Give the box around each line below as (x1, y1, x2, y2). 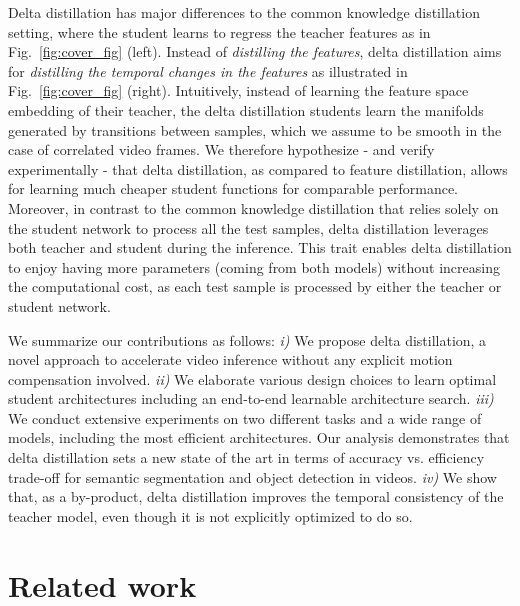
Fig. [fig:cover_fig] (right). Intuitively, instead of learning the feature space (8, 80, 469, 101)
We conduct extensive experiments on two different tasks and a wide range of (8, 407, 482, 428)
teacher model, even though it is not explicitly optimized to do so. (8, 505, 413, 526)
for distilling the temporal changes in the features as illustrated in (8, 60, 408, 81)
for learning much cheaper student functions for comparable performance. (8, 178, 459, 199)
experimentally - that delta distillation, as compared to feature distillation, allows (8, 158, 508, 179)
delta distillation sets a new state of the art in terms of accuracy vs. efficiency (8, 447, 485, 468)
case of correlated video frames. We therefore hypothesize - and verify (8, 139, 435, 160)
